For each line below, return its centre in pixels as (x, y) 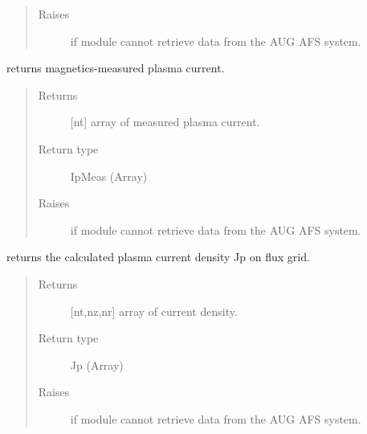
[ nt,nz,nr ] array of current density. (154, 311)
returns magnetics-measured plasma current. (116, 68)
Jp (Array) (97, 364)
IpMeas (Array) (109, 176)
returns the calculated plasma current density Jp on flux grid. (158, 257)
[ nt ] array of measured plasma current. (165, 122)
